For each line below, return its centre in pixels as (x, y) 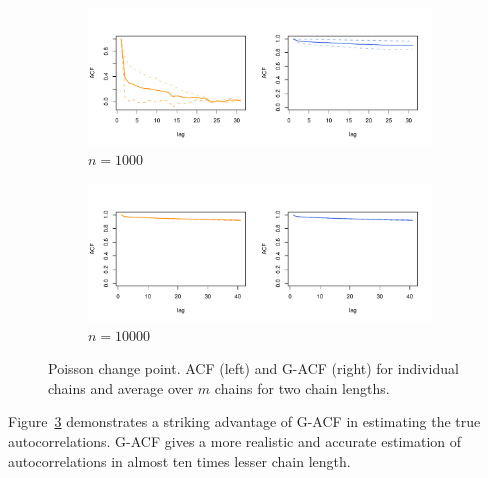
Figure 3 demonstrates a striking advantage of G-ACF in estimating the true (244, 421)
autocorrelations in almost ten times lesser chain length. (179, 460)
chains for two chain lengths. (302, 387)
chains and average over (121, 387)
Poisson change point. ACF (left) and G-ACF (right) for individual (253, 368)
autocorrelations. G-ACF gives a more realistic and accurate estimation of (235, 440)
